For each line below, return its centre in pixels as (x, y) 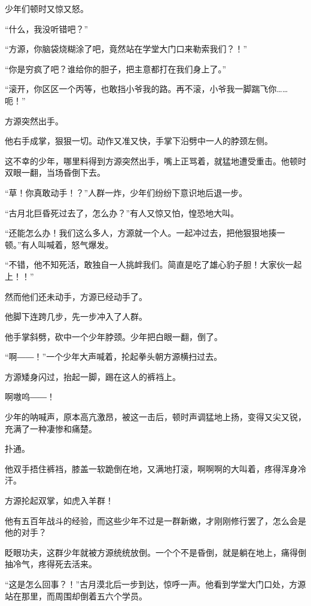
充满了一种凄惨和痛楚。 (51, 428)
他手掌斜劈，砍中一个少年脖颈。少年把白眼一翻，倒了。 (114, 336)
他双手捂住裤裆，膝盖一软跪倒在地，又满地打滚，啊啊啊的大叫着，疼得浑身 (151, 468)
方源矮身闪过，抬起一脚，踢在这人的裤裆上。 (93, 376)
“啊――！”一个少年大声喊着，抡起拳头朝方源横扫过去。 (114, 356)
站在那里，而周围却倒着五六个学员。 (76, 596)
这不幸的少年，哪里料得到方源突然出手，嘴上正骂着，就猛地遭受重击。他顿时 (155, 160)
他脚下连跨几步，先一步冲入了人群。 (76, 316)
